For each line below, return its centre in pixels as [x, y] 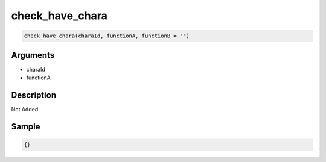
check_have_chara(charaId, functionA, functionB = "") [107, 36]
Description [34, 95]
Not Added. [26, 109]
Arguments [33, 55]
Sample [26, 126]
